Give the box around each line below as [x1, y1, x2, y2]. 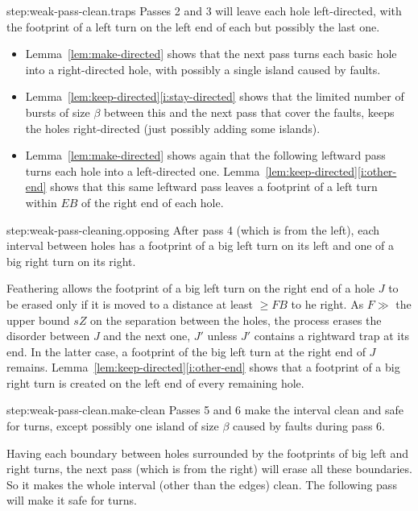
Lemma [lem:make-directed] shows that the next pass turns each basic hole [25, 45, 397, 62]
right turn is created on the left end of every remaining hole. [6, 374, 304, 391]
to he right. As [291, 295, 364, 312]
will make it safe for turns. [6, 492, 138, 509]
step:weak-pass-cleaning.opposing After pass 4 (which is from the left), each [6, 221, 379, 238]
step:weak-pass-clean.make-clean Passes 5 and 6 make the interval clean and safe [6, 401, 404, 418]
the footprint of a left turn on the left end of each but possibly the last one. [6, 18, 380, 35]
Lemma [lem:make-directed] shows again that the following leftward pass [25, 147, 386, 164]
